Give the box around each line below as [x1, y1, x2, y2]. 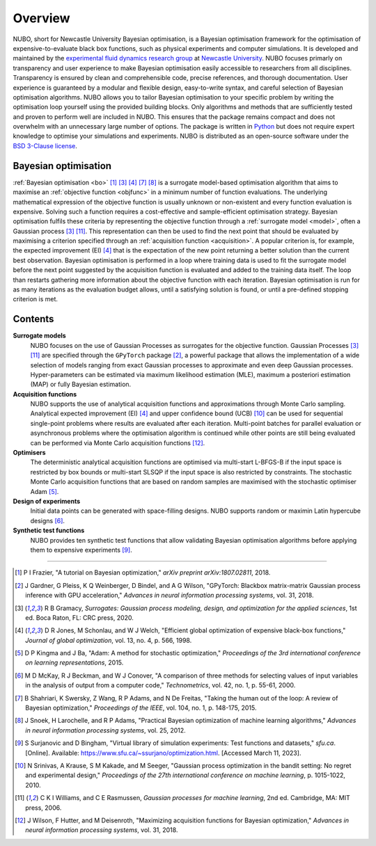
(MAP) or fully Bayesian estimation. [30, 380, 132, 389]
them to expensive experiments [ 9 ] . [30, 545, 132, 554]
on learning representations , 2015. [25, 658, 124, 667]
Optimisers [13, 449, 46, 457]
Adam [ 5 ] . [30, 487, 59, 495]
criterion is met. [13, 295, 58, 303]
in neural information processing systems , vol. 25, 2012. [25, 726, 186, 734]
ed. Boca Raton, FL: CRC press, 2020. [25, 613, 134, 622]
